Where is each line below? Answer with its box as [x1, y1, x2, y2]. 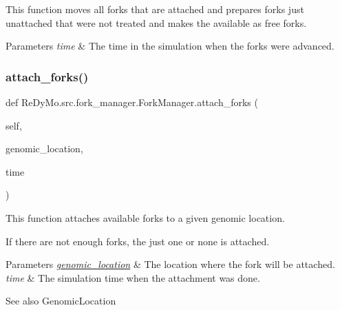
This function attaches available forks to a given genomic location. [6, 210, 285, 225]
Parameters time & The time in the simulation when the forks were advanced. [6, 39, 334, 53]
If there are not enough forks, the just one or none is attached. [6, 234, 270, 248]
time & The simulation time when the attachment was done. [6, 270, 260, 285]
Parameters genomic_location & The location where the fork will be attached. [6, 257, 335, 271]
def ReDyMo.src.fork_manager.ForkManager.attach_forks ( [6, 95, 258, 109]
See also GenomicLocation [6, 293, 116, 308]
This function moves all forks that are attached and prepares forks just [6, 2, 304, 16]
